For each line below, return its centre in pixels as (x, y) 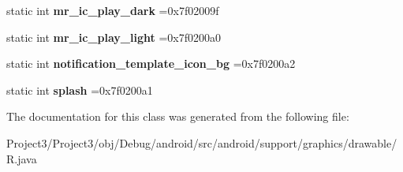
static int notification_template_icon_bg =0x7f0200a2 (151, 64)
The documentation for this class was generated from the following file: (178, 116)
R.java (22, 158)
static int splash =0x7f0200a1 (80, 90)
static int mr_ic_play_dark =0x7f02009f (113, 10)
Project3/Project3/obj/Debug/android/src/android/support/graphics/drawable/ (202, 142)
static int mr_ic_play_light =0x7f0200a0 (114, 37)
